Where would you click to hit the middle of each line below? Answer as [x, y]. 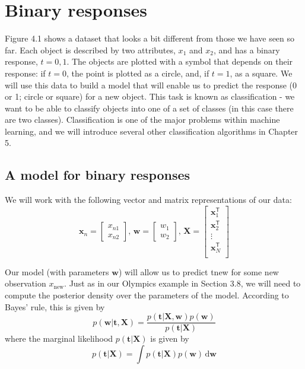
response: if [25, 73]
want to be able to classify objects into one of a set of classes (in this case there [149, 108]
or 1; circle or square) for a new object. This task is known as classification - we [150, 96]
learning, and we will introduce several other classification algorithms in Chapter [152, 131]
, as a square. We [261, 73]
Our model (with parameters [57, 271]
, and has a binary [247, 50]
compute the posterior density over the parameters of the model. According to [147, 295]
